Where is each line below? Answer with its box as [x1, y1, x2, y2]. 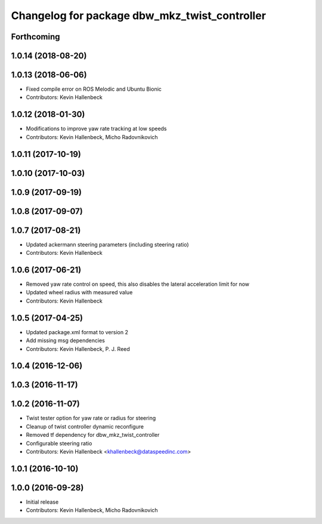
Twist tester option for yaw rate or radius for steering [26, 415, 156, 422]
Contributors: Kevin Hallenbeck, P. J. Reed [26, 345, 131, 352]
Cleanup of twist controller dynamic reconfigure [26, 423, 144, 430]
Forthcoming [11, 32, 60, 42]
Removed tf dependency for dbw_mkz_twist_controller [26, 431, 160, 439]
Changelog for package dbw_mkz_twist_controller [11, 9, 267, 22]
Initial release [26, 498, 59, 505]
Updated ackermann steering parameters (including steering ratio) [26, 241, 189, 248]
